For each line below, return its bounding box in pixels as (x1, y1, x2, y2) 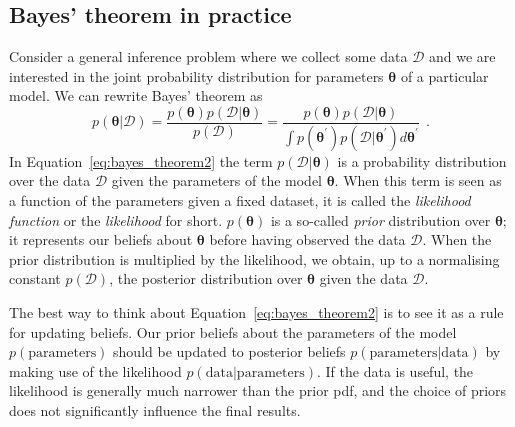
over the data (9, 170, 91, 191)
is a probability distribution (337, 150, 507, 171)
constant (9, 268, 61, 289)
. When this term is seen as (334, 170, 502, 191)
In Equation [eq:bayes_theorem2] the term (9, 150, 273, 171)
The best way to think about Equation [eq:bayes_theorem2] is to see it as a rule (9, 302, 504, 323)
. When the (422, 229, 492, 250)
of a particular (400, 65, 489, 86)
